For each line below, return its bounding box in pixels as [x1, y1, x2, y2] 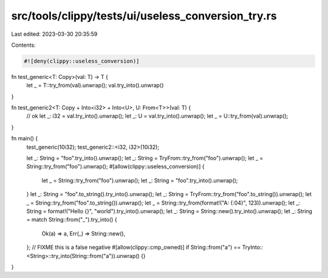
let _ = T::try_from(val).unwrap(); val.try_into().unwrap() [26, 82, 164, 89]
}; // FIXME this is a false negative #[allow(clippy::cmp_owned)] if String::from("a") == [26, 243, 241, 251]
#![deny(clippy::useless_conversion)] [24, 58, 140, 64]
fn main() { [11, 135, 38, 142]
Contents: [11, 41, 36, 49]
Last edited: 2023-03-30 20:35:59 [11, 30, 98, 38]
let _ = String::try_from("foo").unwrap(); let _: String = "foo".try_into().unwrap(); [41, 177, 238, 184]
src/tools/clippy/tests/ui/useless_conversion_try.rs [11, 9, 277, 22]
